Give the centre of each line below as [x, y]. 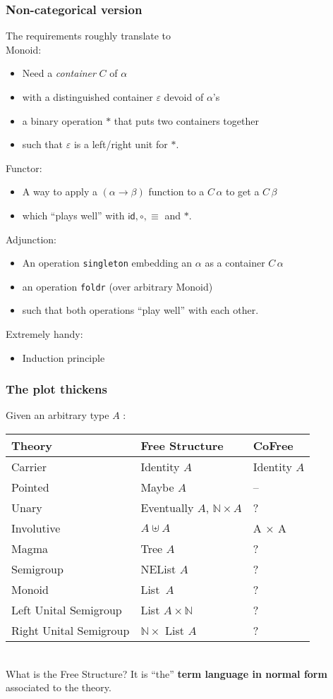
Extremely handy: [44, 334]
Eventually [167, 508]
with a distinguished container [87, 97]
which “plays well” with [73, 215]
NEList [158, 569]
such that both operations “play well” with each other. [140, 310]
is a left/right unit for [121, 144]
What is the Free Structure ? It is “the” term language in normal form [166, 673]
